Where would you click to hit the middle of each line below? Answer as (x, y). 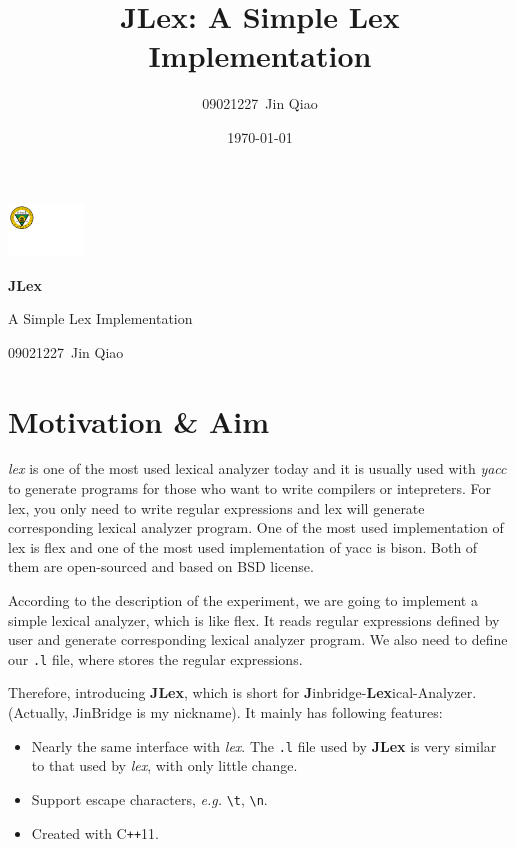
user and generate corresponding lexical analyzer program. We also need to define (258, 639)
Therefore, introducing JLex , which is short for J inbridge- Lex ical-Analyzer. (242, 692)
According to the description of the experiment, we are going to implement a (243, 600)
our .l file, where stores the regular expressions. (155, 658)
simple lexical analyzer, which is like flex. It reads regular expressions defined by (254, 619)
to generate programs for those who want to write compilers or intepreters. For (250, 488)
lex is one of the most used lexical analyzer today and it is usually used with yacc (257, 468)
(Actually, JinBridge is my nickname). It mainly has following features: (225, 712)
